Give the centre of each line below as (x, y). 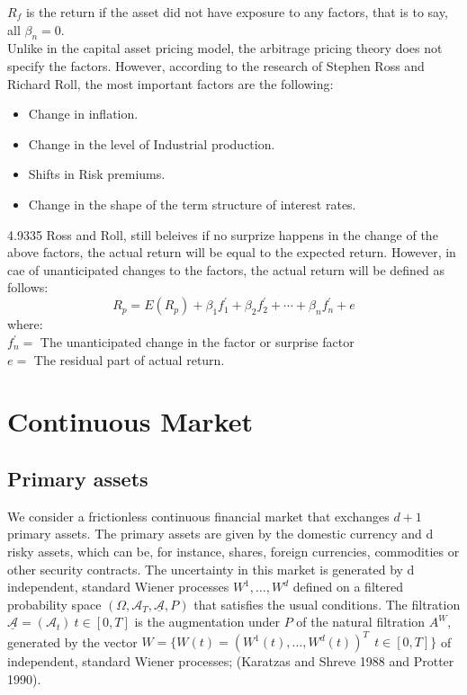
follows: (28, 287)
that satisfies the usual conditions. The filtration (327, 604)
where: (25, 324)
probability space (54, 604)
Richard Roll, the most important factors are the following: (171, 83)
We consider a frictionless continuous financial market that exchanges (198, 516)
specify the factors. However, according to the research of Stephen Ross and (216, 65)
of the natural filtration (361, 622)
